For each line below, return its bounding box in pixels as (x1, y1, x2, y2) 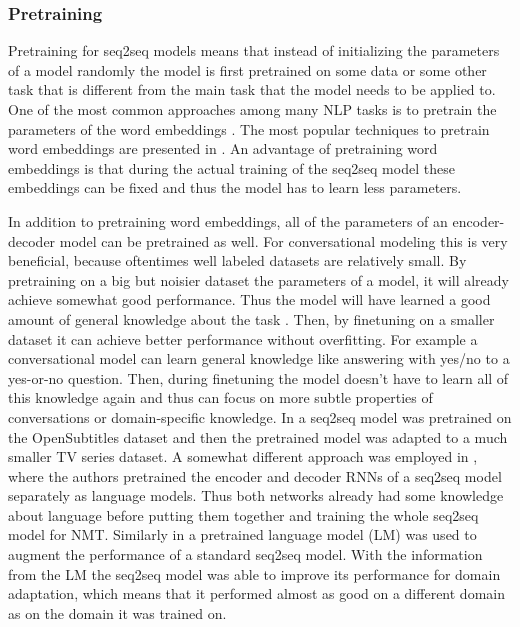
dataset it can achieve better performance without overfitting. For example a (8, 328, 478, 349)
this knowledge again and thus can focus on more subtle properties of (8, 387, 433, 408)
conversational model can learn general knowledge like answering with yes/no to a (8, 348, 510, 369)
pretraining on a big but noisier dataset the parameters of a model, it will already (8, 269, 509, 290)
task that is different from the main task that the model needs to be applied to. (8, 79, 496, 100)
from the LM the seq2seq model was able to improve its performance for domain (8, 563, 501, 584)
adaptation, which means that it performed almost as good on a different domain (8, 583, 505, 604)
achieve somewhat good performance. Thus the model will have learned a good (8, 289, 491, 310)
